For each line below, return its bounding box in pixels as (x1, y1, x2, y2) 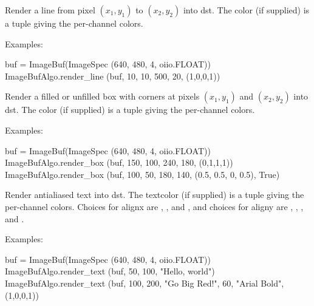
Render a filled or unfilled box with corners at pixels (5, 90, 200, 103)
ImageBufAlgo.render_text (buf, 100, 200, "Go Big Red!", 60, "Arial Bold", (5, 276, 284, 289)
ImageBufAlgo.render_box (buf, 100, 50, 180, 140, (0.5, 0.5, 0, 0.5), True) (5, 168, 280, 180)
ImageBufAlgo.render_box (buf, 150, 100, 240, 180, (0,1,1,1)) (5, 156, 233, 169)
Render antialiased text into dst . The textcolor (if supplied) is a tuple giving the (5, 188, 304, 201)
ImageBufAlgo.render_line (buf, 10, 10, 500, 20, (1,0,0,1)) (5, 69, 220, 82)
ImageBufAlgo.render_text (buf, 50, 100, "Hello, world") (5, 265, 215, 277)
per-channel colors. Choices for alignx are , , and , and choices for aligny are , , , (5, 200, 304, 212)
